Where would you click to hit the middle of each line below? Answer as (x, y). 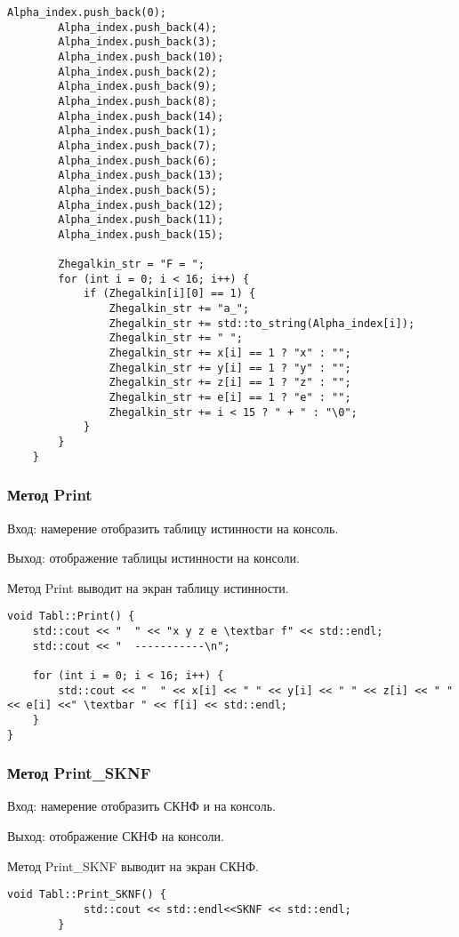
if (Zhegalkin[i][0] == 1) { (169, 294)
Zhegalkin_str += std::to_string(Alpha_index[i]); (262, 323)
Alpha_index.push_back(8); (138, 101)
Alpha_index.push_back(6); (138, 160)
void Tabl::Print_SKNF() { (87, 895)
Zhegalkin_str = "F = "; (131, 264)
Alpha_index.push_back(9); (138, 87)
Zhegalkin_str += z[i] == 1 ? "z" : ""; (230, 383)
